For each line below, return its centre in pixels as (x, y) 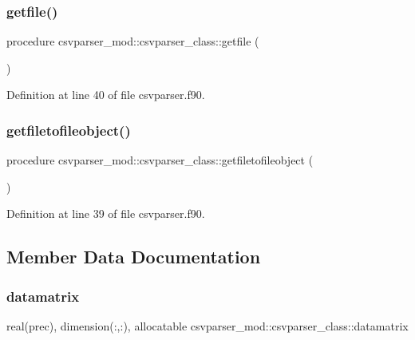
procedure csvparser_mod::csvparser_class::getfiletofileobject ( (160, 160)
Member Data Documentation (134, 257)
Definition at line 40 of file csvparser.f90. (106, 95)
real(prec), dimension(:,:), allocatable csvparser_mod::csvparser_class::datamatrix (207, 326)
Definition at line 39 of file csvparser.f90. (106, 213)
